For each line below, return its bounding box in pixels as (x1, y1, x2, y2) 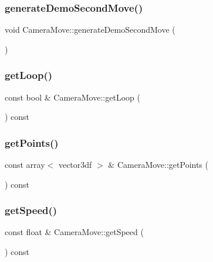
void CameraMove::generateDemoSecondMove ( (5, 23, 175, 36)
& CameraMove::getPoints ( (108, 158, 208, 171)
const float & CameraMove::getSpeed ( (5, 226, 144, 238)
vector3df (58, 158, 92, 171)
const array (5, 158, 45, 171)
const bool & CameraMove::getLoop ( (5, 91, 140, 103)
